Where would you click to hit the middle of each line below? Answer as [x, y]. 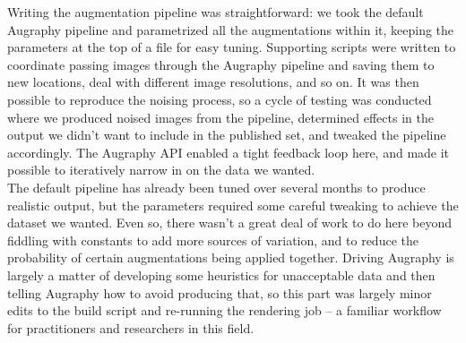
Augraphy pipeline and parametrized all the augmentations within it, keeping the [231, 29]
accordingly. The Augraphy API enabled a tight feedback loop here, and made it [229, 152]
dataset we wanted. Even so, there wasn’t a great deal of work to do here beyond [229, 223]
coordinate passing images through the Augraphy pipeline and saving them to [221, 64]
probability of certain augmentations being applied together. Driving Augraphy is [231, 257]
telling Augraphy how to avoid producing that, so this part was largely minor [220, 292]
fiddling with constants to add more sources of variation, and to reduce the [213, 240]
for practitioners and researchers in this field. [131, 327]
